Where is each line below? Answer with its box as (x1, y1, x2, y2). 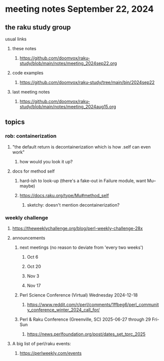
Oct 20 (27, 263, 41, 269)
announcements (12, 235, 45, 241)
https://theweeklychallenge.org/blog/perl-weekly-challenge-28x (12, 225, 143, 231)
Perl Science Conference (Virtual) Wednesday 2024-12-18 (19, 292, 138, 298)
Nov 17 (27, 282, 41, 288)
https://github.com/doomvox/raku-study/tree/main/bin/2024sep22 (19, 80, 155, 85)
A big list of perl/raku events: (12, 340, 71, 346)
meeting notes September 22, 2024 (5, 3, 154, 15)
